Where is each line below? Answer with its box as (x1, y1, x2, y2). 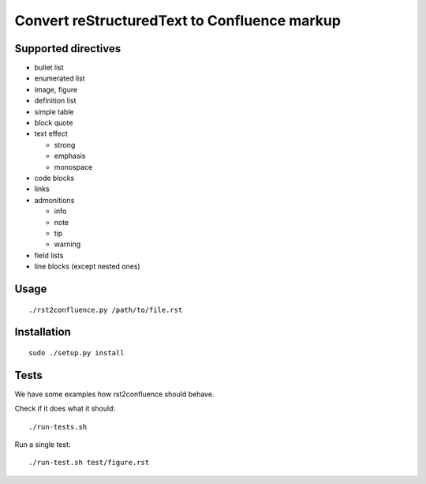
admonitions (34, 195, 75, 204)
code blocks (34, 173, 75, 182)
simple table (34, 107, 74, 116)
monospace (54, 162, 93, 171)
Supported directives (14, 42, 121, 55)
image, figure (34, 84, 78, 94)
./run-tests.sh (28, 422, 88, 431)
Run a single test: (14, 439, 71, 449)
